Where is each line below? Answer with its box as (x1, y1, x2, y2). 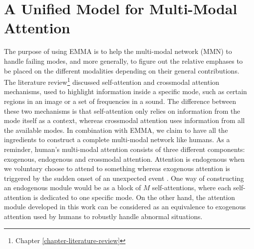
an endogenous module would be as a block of (4, 182, 141, 193)
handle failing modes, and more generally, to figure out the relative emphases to (4, 55, 243, 66)
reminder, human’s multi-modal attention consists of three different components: (4, 144, 245, 154)
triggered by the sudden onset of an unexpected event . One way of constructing (4, 173, 244, 183)
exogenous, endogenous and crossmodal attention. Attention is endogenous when (4, 153, 245, 164)
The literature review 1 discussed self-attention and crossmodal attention (4, 75, 219, 87)
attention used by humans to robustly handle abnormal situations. (4, 211, 203, 222)
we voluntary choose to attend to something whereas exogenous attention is (4, 163, 230, 174)
